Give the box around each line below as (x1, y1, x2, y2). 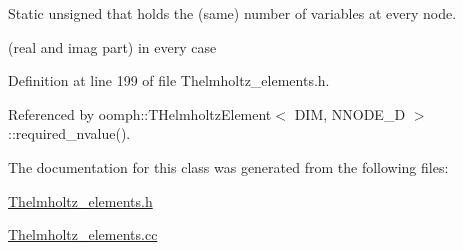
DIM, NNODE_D (294, 103, 406, 124)
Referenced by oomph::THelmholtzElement (8, 103, 272, 124)
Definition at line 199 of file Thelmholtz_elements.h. (8, 70, 330, 91)
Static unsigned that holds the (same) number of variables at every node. (8, 3, 457, 23)
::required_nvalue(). (8, 123, 131, 144)
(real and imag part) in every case (8, 36, 217, 57)
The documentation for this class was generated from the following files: (8, 156, 449, 177)
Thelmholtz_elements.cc (8, 224, 158, 245)
